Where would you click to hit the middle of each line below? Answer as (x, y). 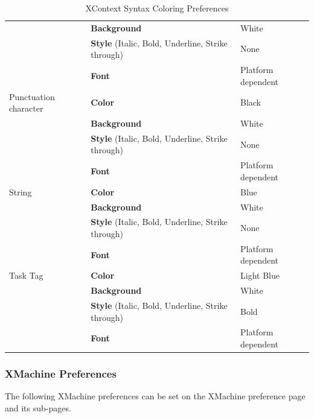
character (26, 108)
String (21, 192)
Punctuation (32, 96)
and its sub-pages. (38, 407)
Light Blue (260, 275)
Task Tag (26, 275)
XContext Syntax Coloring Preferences (157, 8)
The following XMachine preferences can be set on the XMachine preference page (155, 396)
